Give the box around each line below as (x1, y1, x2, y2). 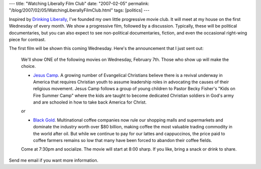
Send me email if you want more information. (9, 157, 99, 163)
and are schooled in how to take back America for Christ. (33, 99, 147, 105)
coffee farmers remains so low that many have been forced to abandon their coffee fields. (33, 138, 212, 143)
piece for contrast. (9, 36, 46, 42)
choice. (21, 63, 36, 69)
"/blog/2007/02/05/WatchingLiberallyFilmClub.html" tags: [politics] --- (9, 7, 150, 13)
